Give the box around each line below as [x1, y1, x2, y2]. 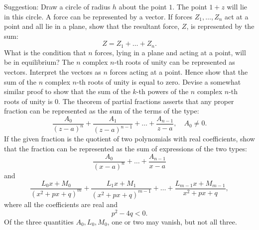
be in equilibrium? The [4, 57, 74, 67]
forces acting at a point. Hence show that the [110, 67, 248, 77]
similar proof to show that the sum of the [4, 86, 130, 97]
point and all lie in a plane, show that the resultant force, [4, 21, 180, 31]
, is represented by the [186, 21, 255, 31]
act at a [225, 11, 249, 21]
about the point [119, 1, 167, 11]
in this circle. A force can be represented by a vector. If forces [4, 11, 193, 21]
